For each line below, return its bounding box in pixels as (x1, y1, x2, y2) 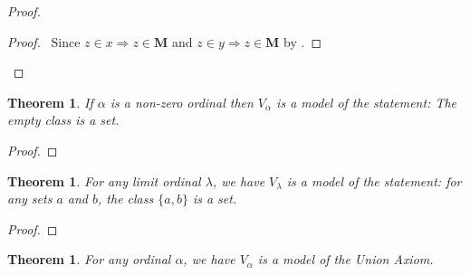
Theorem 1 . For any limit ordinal (7, 171, 201, 190)
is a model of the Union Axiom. (257, 250, 434, 269)
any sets (7, 189, 53, 208)
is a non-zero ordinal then (110, 92, 254, 111)
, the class (98, 189, 154, 208)
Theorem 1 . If (7, 92, 93, 111)
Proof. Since (7, 32, 81, 51)
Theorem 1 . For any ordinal (7, 250, 171, 269)
